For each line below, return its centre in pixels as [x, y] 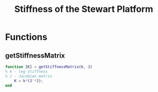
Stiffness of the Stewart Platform [84, 9]
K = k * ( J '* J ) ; [29, 81]
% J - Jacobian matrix [29, 76]
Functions [26, 37]
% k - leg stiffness [27, 71]
